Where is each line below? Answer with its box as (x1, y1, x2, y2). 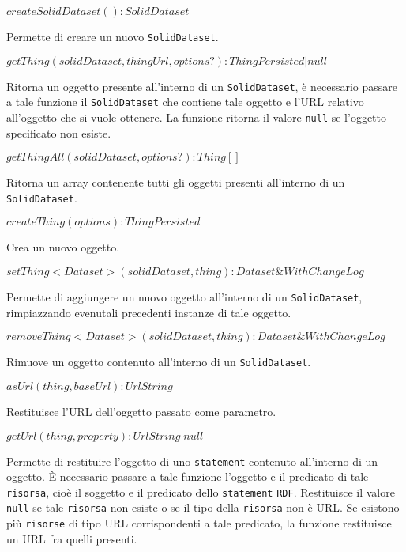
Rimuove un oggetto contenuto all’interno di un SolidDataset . (6, 354, 311, 370)
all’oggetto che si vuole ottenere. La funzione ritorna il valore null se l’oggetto (6, 108, 387, 125)
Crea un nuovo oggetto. (6, 239, 120, 255)
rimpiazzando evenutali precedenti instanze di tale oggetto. (6, 304, 291, 320)
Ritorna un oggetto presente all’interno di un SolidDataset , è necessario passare (6, 78, 398, 94)
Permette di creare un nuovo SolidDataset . (6, 28, 219, 44)
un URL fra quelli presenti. (6, 530, 137, 546)
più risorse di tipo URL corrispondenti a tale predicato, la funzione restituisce (6, 515, 392, 531)
